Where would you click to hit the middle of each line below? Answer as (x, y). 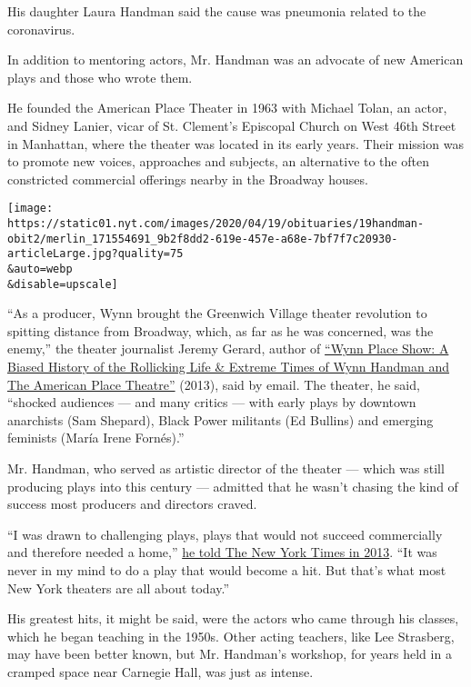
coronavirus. (41, 29)
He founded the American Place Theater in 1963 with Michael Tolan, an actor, (227, 108)
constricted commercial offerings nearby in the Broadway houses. (188, 179)
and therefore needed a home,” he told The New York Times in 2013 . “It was (222, 552)
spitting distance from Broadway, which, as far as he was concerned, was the (220, 330)
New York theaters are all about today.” (119, 587)
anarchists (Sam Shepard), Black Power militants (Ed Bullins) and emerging (220, 419)
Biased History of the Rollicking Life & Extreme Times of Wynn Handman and (229, 367)
